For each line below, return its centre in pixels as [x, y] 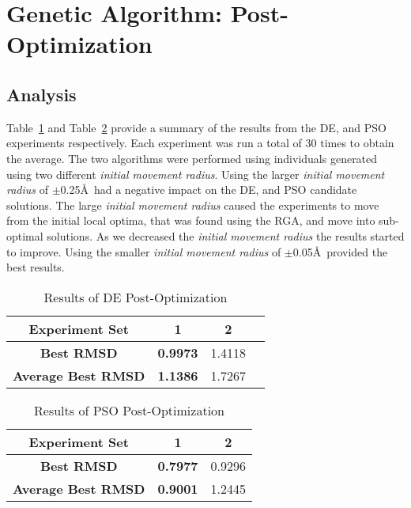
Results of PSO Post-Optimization [129, 410]
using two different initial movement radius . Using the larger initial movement [196, 174]
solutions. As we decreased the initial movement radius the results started [226, 235]
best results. [36, 267]
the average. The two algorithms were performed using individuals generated [192, 158]
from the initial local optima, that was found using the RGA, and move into [191, 220]
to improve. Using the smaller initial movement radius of [144, 251]
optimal [25, 235]
